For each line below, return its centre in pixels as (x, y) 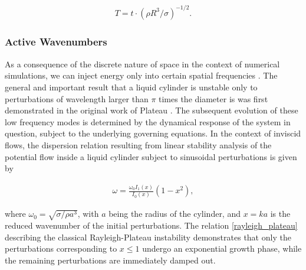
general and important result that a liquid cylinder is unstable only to (131, 87)
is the (280, 214)
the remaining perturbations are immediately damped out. (110, 260)
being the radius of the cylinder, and (175, 214)
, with (88, 214)
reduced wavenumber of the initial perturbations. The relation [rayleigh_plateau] (151, 225)
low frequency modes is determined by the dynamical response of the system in (148, 121)
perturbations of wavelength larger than (77, 98)
